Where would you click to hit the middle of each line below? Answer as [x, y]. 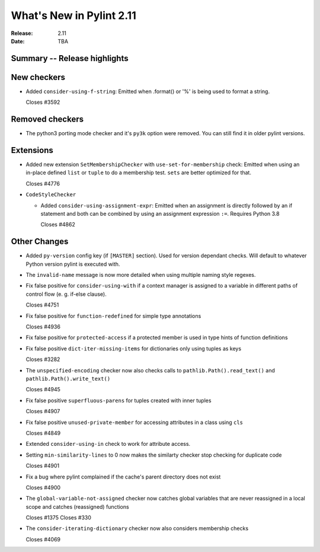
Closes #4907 [43, 411]
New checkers [38, 77]
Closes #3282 [43, 359]
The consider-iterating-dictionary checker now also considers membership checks [137, 528]
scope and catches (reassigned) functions [78, 506]
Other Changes [40, 242]
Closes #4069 [43, 539]
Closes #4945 [43, 390]
